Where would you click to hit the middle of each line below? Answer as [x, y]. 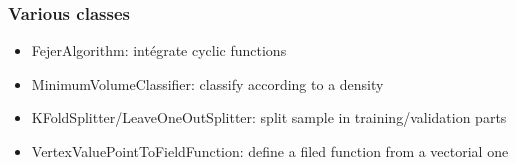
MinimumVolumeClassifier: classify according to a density [207, 83]
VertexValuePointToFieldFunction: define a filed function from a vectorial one [270, 151]
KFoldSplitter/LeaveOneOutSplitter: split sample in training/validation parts [269, 117]
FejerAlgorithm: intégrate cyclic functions [159, 50]
